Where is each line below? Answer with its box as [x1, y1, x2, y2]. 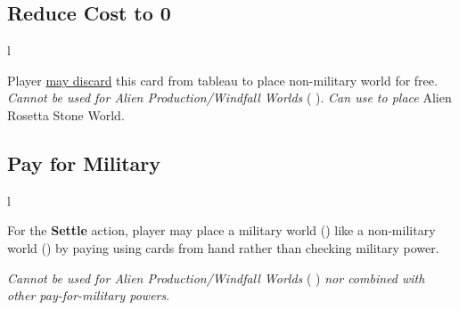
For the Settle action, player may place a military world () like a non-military [7, 221, 436, 240]
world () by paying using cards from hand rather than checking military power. [7, 238, 439, 257]
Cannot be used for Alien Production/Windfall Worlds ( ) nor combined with [7, 268, 425, 287]
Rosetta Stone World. [7, 105, 125, 124]
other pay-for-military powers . [7, 286, 170, 305]
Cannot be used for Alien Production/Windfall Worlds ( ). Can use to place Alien [7, 88, 452, 107]
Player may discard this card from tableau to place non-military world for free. [7, 70, 438, 89]
